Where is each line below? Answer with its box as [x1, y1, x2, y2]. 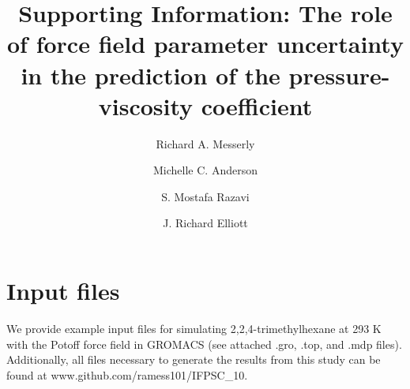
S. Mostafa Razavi [161, 188, 250, 204]
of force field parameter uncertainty [7, 28, 404, 60]
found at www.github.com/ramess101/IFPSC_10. [6, 366, 248, 383]
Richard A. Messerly [156, 135, 255, 151]
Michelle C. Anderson [153, 162, 258, 178]
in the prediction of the [21, 58, 280, 91]
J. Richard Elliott [163, 215, 248, 231]
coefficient [201, 89, 313, 122]
